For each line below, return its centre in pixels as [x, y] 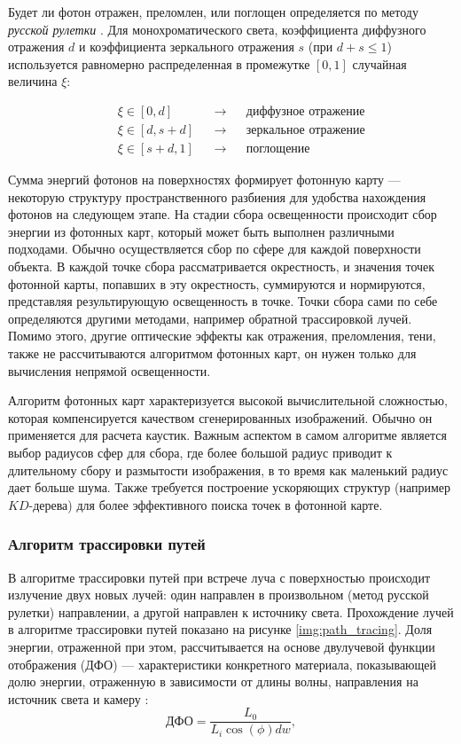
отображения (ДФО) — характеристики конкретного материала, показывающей [223, 664]
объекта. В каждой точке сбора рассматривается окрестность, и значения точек [222, 266]
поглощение [278, 149]
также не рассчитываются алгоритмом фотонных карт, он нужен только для [212, 353]
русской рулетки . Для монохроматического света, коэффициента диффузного [217, 29]
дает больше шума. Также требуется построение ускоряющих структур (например [230, 487]
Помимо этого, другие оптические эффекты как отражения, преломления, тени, [222, 336]
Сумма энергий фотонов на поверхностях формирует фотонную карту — [204, 180]
